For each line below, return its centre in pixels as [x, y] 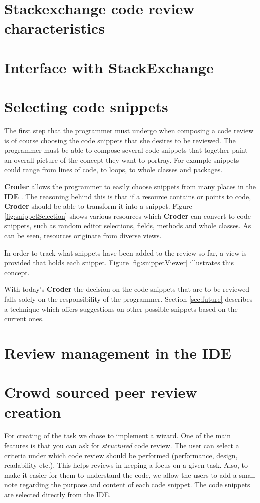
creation [33, 412]
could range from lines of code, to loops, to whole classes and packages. [113, 170]
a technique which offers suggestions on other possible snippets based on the [121, 308]
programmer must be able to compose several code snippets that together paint [126, 150]
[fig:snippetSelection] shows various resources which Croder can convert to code [127, 216]
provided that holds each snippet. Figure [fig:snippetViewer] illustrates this [119, 262]
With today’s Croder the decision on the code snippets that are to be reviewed [127, 289]
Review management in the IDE [118, 352]
